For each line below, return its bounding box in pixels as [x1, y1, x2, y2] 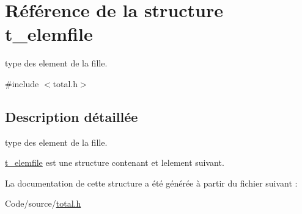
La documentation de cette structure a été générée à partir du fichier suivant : [5, 176, 298, 189]
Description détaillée [5, 107, 138, 126]
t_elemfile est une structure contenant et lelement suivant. [5, 156, 224, 169]
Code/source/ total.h [5, 197, 81, 210]
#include [5, 77, 39, 90]
